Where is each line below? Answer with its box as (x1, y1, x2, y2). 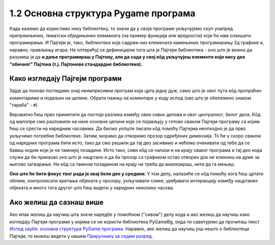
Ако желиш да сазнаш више (9, 198, 104, 207)
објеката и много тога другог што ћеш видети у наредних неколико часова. (9, 185, 174, 191)
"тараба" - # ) (9, 102, 38, 108)
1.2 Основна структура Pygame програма (9, 8, 196, 19)
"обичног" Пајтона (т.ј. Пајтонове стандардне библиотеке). (9, 61, 143, 67)
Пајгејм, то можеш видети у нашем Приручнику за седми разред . (9, 233, 153, 239)
